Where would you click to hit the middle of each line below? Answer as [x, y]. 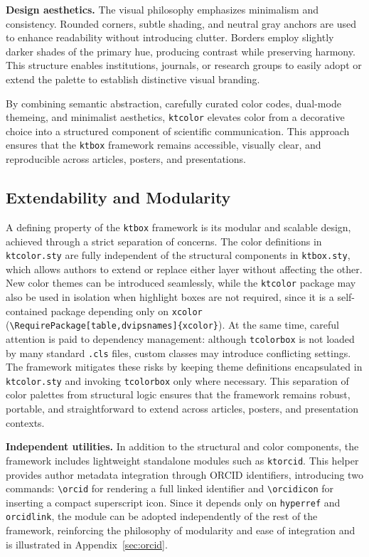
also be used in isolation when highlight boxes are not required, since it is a [170, 297]
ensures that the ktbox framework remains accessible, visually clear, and [164, 145]
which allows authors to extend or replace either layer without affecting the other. [184, 269]
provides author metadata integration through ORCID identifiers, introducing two [184, 474]
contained [27, 311]
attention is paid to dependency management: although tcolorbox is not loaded [180, 338]
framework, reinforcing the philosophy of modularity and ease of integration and [181, 530]
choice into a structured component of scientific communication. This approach [178, 131]
